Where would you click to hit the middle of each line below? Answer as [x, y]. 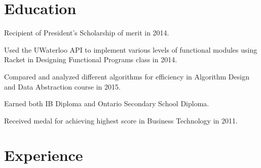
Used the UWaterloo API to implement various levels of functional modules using [131, 49]
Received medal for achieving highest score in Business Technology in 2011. [121, 120]
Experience [44, 155]
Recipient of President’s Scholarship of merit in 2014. [87, 33]
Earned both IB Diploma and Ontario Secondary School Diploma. [107, 103]
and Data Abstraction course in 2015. [62, 86]
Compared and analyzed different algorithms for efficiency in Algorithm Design [127, 76]
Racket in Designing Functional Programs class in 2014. [91, 59]
